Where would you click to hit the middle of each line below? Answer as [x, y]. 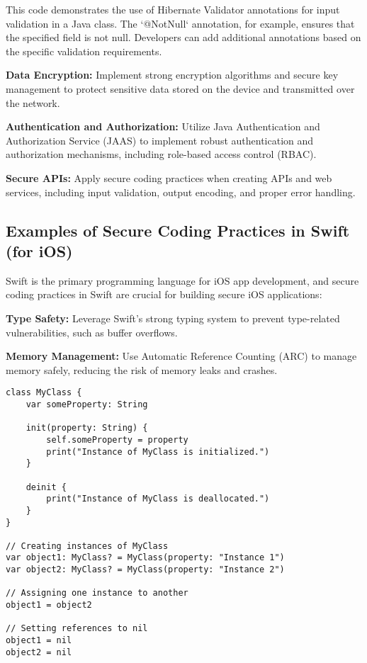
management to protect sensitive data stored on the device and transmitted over [180, 88]
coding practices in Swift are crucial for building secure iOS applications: [164, 294]
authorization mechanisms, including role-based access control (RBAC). [161, 154]
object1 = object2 [49, 605]
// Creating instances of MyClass [87, 546]
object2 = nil [39, 652]
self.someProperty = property [117, 440]
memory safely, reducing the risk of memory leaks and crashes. [142, 369]
